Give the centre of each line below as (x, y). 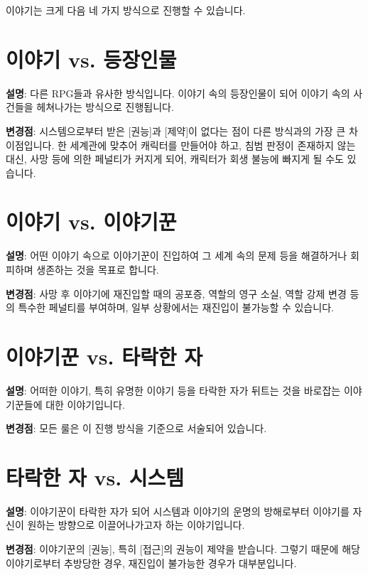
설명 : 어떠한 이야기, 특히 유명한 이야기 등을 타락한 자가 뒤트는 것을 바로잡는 (173, 390)
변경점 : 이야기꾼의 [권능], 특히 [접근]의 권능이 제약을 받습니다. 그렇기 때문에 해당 (183, 549)
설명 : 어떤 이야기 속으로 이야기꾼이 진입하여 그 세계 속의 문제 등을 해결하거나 (177, 256)
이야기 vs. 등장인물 (91, 59)
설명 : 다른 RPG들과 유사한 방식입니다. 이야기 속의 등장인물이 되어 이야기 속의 (178, 93)
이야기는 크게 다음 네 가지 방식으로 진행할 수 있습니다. (126, 10)
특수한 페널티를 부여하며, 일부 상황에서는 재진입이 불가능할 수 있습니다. (176, 307)
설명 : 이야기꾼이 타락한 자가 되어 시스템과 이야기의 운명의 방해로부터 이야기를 (178, 511)
